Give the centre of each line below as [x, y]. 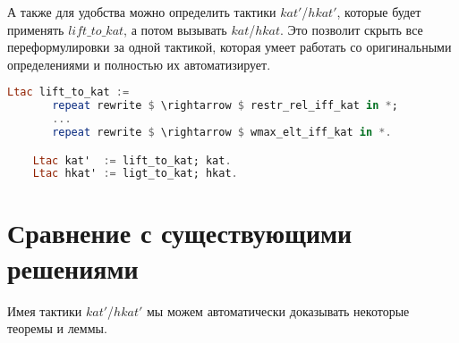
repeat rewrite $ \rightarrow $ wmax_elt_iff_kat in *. [222, 132]
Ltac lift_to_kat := [68, 92]
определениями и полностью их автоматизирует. [139, 64]
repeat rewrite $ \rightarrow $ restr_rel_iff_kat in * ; [225, 106]
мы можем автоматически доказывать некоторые [278, 310]
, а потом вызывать [175, 29]
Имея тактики [45, 310]
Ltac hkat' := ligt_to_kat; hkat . [135, 174]
